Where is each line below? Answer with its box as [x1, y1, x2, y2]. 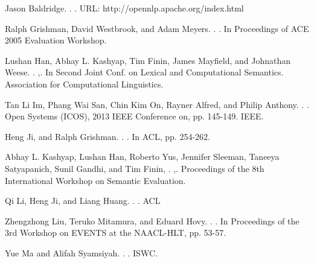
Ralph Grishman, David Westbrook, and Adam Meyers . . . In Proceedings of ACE [5, 22, 309, 34]
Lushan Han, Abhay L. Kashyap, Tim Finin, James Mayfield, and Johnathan [5, 54, 290, 66]
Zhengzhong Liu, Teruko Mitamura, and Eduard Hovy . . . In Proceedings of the [5, 214, 300, 227]
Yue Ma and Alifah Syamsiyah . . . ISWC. [5, 246, 158, 259]
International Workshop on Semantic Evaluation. [5, 174, 186, 186]
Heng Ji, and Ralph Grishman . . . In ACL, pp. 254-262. [5, 130, 210, 142]
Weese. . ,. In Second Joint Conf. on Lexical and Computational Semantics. [5, 66, 284, 78]
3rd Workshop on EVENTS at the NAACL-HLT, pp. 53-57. [5, 226, 226, 239]
